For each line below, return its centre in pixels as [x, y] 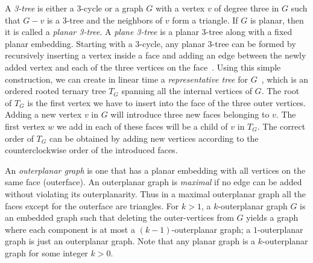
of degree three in [247, 8]
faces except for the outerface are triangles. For [92, 205]
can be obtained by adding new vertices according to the [154, 138]
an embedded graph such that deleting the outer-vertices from [119, 217]
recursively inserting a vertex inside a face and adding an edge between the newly [156, 55]
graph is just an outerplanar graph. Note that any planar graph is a [130, 241]
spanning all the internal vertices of [187, 91]
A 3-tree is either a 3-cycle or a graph [74, 8]
